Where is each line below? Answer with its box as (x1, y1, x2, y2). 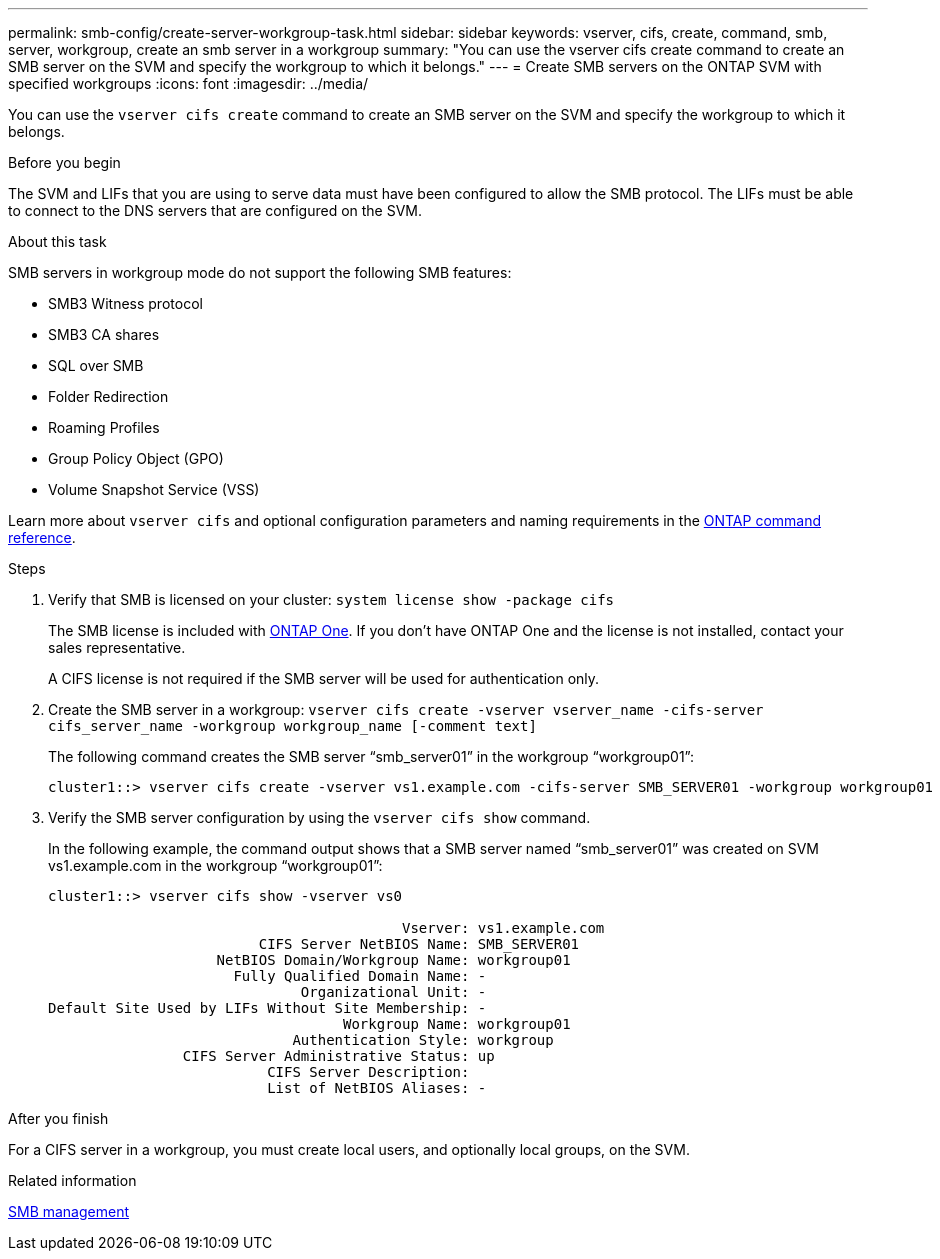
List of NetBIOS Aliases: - (267, 1080, 487, 1096)
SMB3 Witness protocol (48, 295, 203, 312)
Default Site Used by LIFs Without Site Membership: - (48, 1000, 487, 1016)
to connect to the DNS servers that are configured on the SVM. (8, 202, 423, 219)
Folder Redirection (48, 388, 169, 405)
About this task (8, 233, 107, 250)
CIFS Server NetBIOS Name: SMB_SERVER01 (258, 936, 580, 952)
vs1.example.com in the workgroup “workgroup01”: (48, 857, 383, 874)
